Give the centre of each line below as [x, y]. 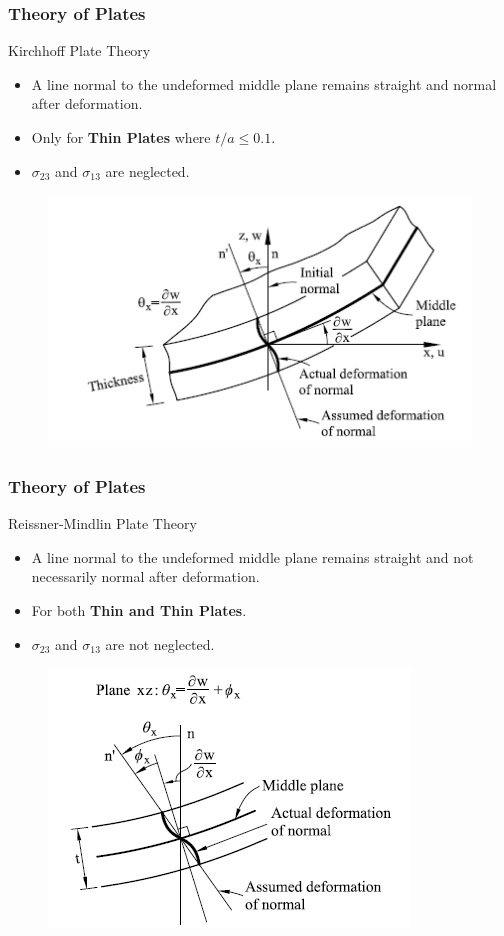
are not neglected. [160, 643]
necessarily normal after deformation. [145, 576]
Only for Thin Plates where [121, 137]
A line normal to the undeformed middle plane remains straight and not [252, 556]
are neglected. [147, 170]
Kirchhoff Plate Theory [79, 50]
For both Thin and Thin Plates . [139, 609]
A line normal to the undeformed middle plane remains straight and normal [264, 83]
